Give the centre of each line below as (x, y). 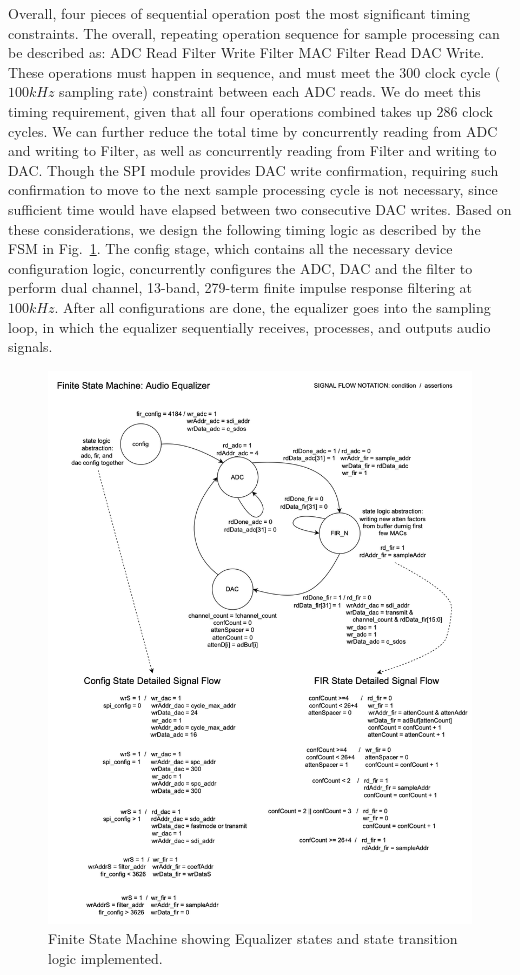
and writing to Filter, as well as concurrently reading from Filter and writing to (252, 150)
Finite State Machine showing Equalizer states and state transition (253, 938)
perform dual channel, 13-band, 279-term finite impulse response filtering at (240, 287)
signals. (30, 346)
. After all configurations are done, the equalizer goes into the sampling (272, 306)
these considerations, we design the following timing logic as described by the (244, 228)
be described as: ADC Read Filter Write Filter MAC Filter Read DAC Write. (246, 52)
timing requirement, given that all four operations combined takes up (220, 110)
